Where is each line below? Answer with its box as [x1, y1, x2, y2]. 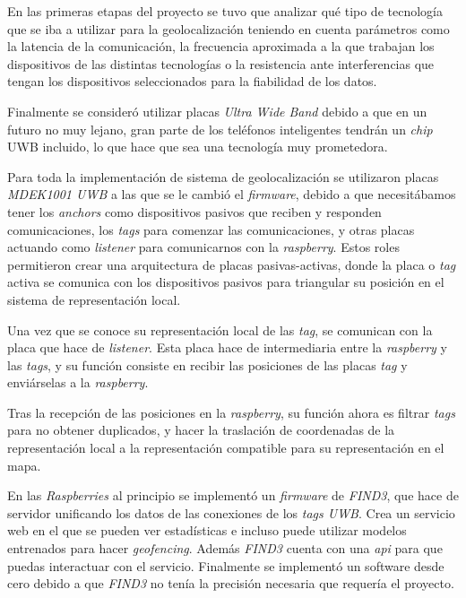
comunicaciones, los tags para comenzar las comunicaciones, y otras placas [7, 220, 415, 238]
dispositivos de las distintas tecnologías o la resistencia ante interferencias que [7, 54, 435, 73]
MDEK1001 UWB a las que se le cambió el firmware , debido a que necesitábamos [7, 185, 456, 204]
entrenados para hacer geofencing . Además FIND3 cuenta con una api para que [7, 539, 443, 558]
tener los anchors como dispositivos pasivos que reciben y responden [7, 202, 382, 221]
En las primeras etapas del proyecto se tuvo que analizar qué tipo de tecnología [7, 2, 443, 20]
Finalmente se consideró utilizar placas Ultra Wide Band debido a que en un [7, 101, 427, 120]
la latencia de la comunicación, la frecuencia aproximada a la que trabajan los [7, 37, 435, 56]
